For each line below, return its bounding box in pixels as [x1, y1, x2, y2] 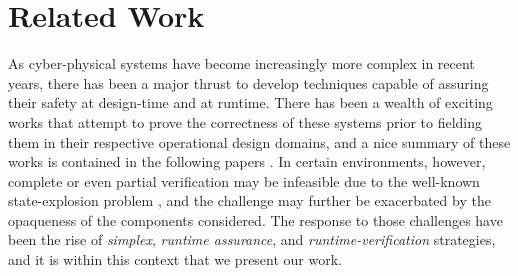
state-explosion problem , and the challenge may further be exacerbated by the [8, 190, 491, 211]
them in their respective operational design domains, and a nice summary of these [8, 131, 511, 152]
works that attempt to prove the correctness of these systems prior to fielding [8, 111, 482, 132]
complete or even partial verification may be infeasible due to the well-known [8, 170, 480, 191]
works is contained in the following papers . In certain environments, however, [8, 151, 486, 172]
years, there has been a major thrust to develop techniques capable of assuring [8, 72, 489, 93]
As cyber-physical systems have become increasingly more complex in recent [8, 53, 475, 74]
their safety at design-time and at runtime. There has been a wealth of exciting [8, 92, 493, 113]
